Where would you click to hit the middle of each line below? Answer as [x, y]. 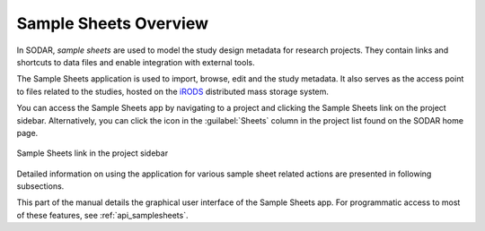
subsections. [40, 186]
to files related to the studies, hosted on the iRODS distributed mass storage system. [173, 91]
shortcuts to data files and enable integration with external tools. [136, 62]
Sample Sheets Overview [113, 23]
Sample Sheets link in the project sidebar [93, 153]
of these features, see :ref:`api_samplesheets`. [102, 215]
